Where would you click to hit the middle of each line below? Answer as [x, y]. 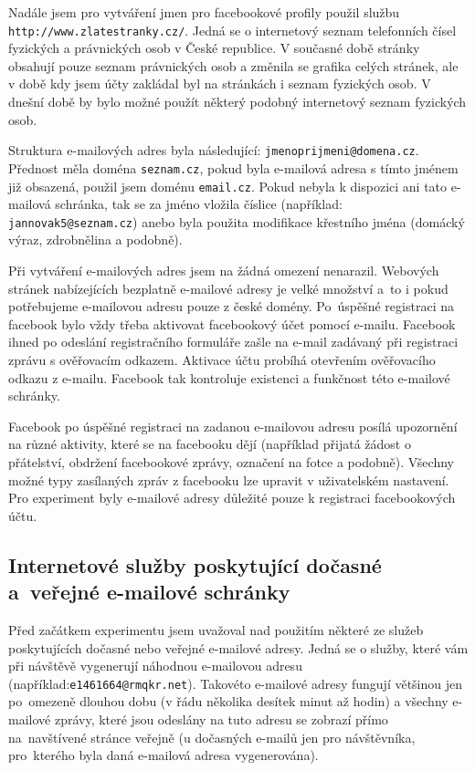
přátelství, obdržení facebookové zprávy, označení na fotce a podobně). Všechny [231, 461]
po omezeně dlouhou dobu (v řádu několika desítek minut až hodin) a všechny [228, 701]
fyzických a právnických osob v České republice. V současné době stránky [214, 48]
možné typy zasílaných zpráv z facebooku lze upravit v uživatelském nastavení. [229, 479]
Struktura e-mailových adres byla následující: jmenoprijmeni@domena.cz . [214, 150]
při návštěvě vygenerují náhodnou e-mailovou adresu [155, 666]
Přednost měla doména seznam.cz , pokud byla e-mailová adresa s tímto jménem [233, 167]
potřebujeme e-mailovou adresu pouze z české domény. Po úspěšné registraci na [231, 306]
